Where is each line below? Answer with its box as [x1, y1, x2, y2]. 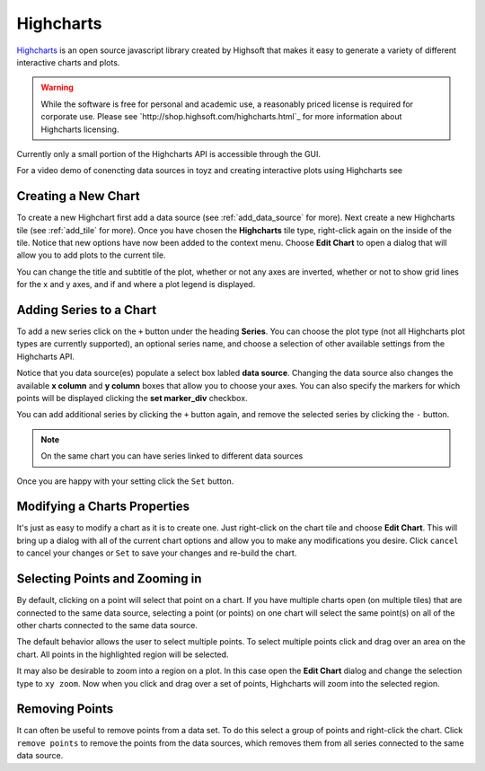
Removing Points [16, 701, 114, 717]
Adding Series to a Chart [16, 302, 157, 318]
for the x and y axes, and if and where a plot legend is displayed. [16, 279, 256, 290]
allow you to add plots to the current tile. [16, 250, 166, 260]
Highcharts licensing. [40, 124, 119, 135]
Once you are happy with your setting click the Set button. [16, 476, 234, 486]
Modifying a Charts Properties [16, 499, 190, 514]
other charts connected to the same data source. [16, 619, 198, 630]
